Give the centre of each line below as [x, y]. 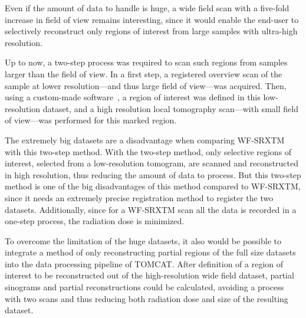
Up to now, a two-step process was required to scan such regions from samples [146, 62]
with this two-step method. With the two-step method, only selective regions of [148, 151]
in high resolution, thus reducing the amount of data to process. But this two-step [153, 174]
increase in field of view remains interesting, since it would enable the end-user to [152, 19]
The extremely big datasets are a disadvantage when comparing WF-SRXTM [145, 140]
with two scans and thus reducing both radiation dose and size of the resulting [147, 298]
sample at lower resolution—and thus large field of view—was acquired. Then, [146, 85]
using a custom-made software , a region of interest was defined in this [133, 97]
